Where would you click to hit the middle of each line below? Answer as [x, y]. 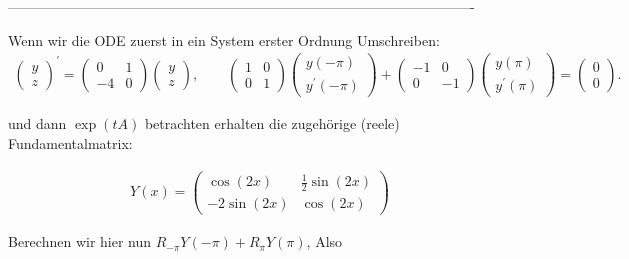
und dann [37, 123]
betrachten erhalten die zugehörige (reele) [272, 123]
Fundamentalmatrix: [70, 143]
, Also [324, 241]
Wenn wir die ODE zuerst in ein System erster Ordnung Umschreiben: [224, 39]
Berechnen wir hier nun [80, 241]
